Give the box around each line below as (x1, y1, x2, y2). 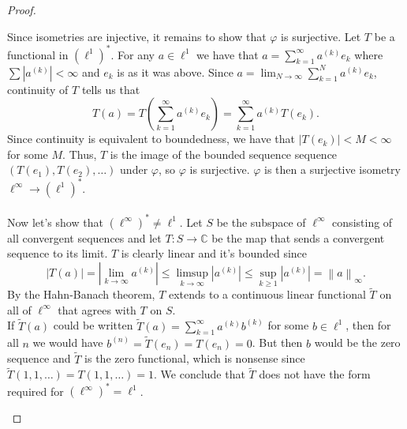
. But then (252, 334, 303, 351)
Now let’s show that (7, 213, 103, 230)
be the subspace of (216, 213, 306, 230)
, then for (345, 317, 391, 333)
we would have (32, 334, 103, 351)
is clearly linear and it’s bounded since (121, 245, 308, 262)
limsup (176, 267, 208, 279)
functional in (7, 46, 69, 62)
